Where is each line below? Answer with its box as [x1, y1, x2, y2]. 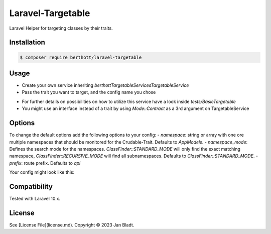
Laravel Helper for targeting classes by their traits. [9, 25, 113, 31]
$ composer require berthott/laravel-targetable [20, 54, 142, 60]
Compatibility [9, 182, 53, 191]
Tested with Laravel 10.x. [9, 195, 60, 201]
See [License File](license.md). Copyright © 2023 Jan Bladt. [9, 221, 134, 228]
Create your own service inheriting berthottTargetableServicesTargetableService [22, 82, 189, 88]
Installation [9, 38, 45, 47]
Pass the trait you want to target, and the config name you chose [22, 89, 156, 95]
